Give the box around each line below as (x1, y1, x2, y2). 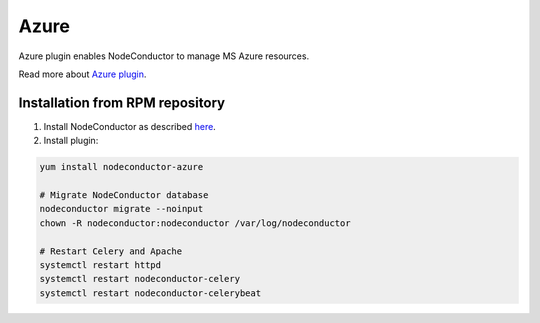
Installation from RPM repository (18, 94, 225, 111)
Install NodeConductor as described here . (43, 120, 217, 132)
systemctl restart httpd (39, 259, 162, 270)
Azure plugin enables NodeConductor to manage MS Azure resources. (18, 50, 310, 62)
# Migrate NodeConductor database (39, 190, 209, 200)
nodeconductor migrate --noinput (39, 203, 204, 215)
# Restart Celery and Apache (39, 245, 183, 257)
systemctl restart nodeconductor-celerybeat (39, 287, 262, 299)
